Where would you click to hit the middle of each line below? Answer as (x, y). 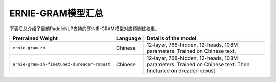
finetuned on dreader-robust (181, 70)
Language (128, 38)
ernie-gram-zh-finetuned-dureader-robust (61, 64)
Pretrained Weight (35, 38)
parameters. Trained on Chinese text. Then (198, 64)
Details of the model (171, 38)
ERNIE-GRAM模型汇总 (56, 13)
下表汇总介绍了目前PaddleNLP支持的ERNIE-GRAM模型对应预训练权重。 (85, 29)
